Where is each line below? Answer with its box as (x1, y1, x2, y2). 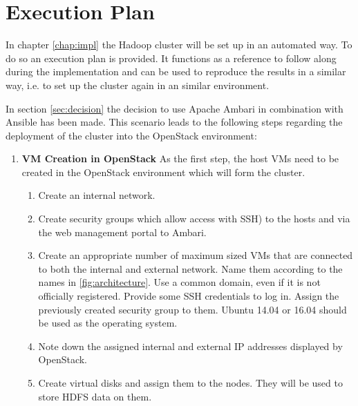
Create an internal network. (38, 188, 156, 202)
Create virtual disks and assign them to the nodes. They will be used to (38, 376, 343, 389)
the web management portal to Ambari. (38, 224, 207, 239)
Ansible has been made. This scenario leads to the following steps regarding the (6, 115, 343, 129)
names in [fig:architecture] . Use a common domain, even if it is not (38, 275, 321, 289)
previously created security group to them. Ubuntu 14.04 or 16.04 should (38, 302, 347, 316)
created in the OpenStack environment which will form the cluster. (21, 164, 305, 179)
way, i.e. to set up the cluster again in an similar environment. (6, 77, 270, 92)
